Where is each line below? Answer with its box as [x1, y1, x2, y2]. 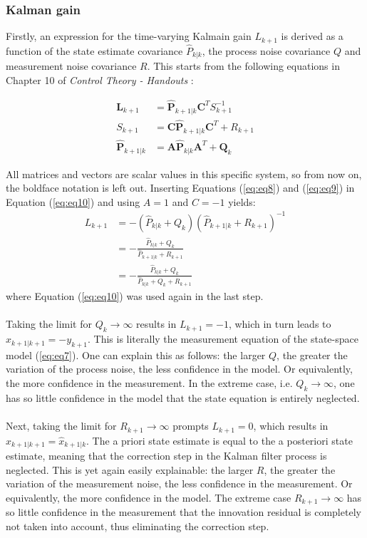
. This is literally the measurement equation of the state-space [87, 331, 358, 346]
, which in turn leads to [228, 316, 331, 331]
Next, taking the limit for [6, 418, 117, 433]
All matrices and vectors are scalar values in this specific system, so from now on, [6, 166, 362, 181]
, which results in [253, 418, 329, 433]
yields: [228, 194, 256, 209]
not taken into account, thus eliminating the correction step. [6, 518, 269, 533]
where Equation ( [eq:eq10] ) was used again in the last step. [6, 289, 264, 304]
